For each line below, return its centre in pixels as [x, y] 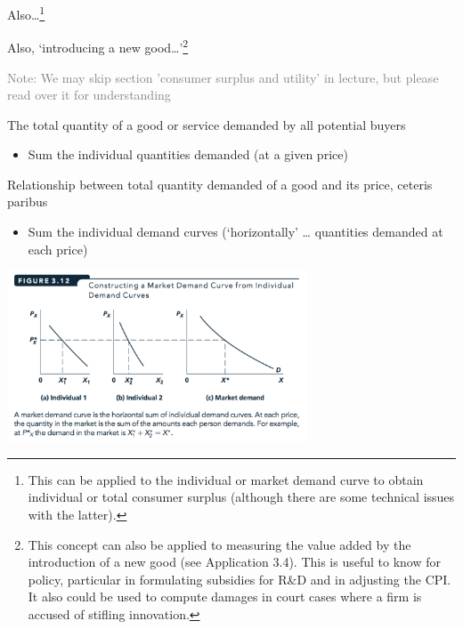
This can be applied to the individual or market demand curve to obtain [226, 479]
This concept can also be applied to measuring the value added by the [219, 544]
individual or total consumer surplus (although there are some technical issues [241, 497]
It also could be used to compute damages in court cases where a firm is [225, 597]
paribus [28, 202]
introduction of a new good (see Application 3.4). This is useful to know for [234, 562]
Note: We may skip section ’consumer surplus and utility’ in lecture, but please [223, 77]
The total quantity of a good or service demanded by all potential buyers [207, 124]
